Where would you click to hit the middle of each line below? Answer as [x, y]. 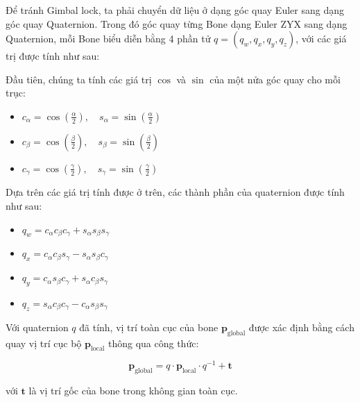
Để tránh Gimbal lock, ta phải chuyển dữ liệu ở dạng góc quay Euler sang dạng [175, 10]
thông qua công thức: [153, 343]
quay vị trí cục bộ [44, 343]
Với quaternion [37, 327]
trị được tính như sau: [53, 56]
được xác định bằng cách [301, 327]
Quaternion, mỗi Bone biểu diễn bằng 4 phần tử [108, 39]
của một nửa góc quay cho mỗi [275, 79]
